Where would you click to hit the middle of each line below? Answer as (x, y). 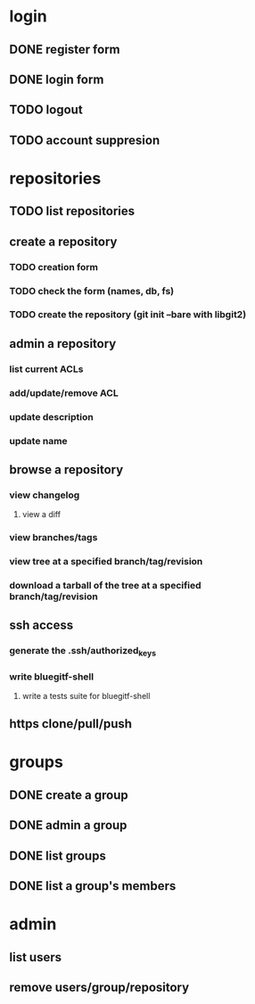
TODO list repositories (72, 211)
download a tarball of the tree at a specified (106, 586)
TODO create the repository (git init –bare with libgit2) (128, 315)
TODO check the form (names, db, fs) (92, 291)
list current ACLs (46, 369)
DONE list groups (58, 856)
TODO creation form (54, 267)
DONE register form (65, 49)
